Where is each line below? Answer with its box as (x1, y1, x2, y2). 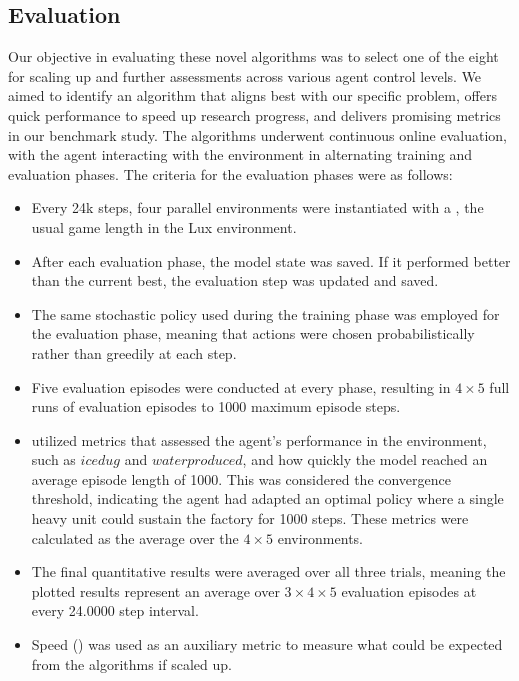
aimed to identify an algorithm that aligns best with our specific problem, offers (8, 85, 497, 106)
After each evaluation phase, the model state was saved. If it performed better (31, 250, 511, 271)
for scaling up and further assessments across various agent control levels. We (8, 65, 482, 86)
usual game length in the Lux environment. (31, 216, 297, 237)
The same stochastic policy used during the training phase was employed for (31, 303, 500, 324)
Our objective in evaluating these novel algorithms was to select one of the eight (8, 46, 499, 67)
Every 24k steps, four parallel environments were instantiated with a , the (31, 197, 484, 218)
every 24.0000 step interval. (31, 600, 199, 621)
